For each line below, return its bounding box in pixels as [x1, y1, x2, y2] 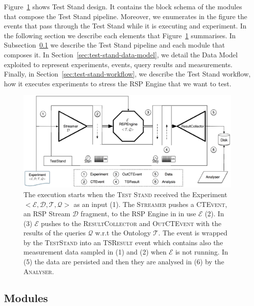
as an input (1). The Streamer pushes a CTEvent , [73, 199, 227, 209]
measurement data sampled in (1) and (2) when [23, 247, 167, 257]
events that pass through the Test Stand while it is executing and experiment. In [4, 21, 247, 31]
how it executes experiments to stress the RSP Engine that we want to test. [4, 78, 231, 88]
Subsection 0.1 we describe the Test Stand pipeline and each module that [4, 40, 225, 50]
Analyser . [23, 266, 54, 276]
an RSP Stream [23, 208, 70, 219]
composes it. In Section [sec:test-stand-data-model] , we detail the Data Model [4, 49, 238, 59]
